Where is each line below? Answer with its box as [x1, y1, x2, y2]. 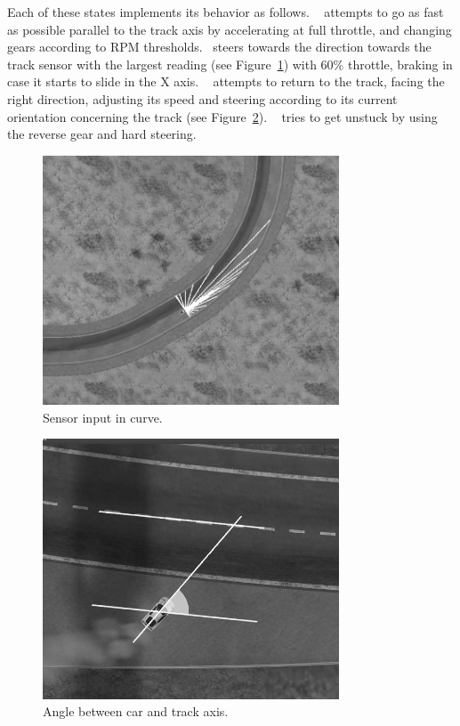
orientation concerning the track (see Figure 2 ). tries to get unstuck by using [7, 107, 438, 125]
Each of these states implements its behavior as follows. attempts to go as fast [7, 3, 444, 20]
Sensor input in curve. [43, 407, 163, 426]
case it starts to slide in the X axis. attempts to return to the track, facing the [7, 72, 445, 91]
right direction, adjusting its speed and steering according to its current [7, 89, 398, 108]
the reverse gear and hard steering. [7, 125, 197, 143]
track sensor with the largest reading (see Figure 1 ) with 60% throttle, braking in [7, 54, 453, 73]
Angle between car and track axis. [43, 702, 229, 721]
